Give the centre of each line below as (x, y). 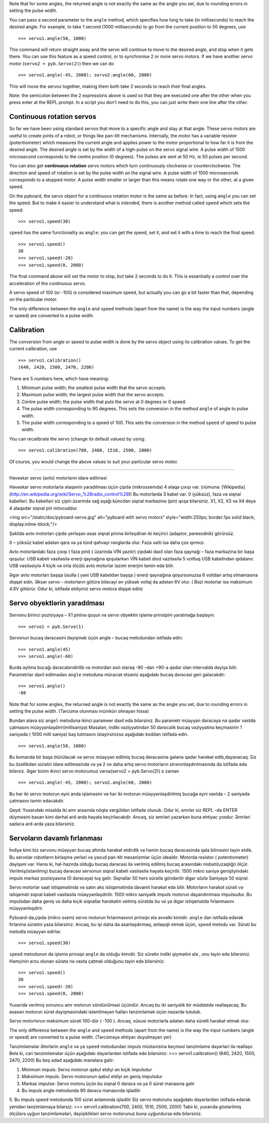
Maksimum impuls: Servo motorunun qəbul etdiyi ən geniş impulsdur (92, 1077)
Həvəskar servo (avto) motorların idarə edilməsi (58, 478)
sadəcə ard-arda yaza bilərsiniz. (42, 824)
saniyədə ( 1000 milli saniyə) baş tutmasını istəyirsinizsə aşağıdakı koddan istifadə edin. (99, 734)
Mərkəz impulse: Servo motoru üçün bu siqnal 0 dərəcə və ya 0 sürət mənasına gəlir (108, 1084)
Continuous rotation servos (53, 117)
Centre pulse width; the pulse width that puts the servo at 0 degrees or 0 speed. (104, 402)
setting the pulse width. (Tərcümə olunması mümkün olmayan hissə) (79, 711)
